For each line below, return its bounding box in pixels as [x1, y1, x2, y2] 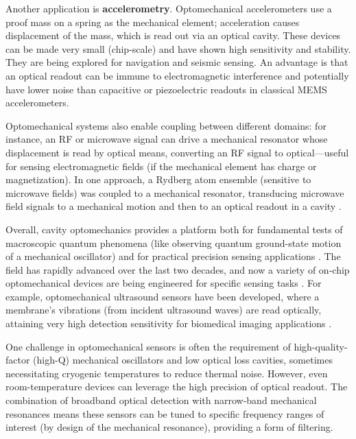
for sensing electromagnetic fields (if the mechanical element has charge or [5, 158, 317, 173]
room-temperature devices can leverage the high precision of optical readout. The [5, 379, 348, 394]
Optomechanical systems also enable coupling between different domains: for [5, 118, 327, 132]
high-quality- [294, 339, 348, 353]
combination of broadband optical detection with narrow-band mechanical [5, 393, 317, 407]
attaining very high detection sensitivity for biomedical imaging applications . [5, 316, 332, 331]
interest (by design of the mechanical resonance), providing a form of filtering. [5, 420, 333, 434]
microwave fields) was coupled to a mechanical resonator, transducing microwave [5, 185, 344, 200]
